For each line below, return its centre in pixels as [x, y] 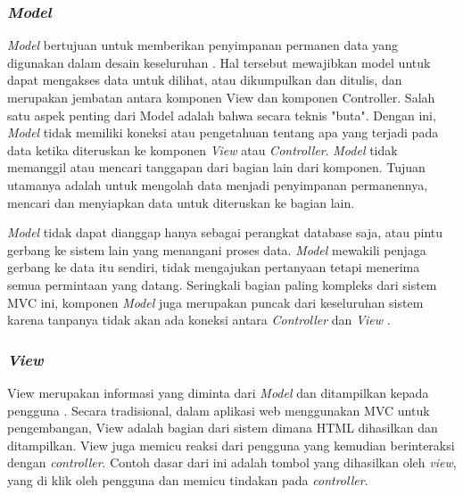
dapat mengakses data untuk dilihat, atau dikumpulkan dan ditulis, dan [205, 80]
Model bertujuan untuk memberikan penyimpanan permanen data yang [203, 45]
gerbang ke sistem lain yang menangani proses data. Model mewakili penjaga [217, 249]
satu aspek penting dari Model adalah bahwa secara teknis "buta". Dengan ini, [222, 115]
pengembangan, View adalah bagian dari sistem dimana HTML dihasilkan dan [223, 428]
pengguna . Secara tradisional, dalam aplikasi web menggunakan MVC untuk [219, 410]
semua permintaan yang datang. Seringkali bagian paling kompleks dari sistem [222, 284]
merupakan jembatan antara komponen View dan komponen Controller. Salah [221, 97]
